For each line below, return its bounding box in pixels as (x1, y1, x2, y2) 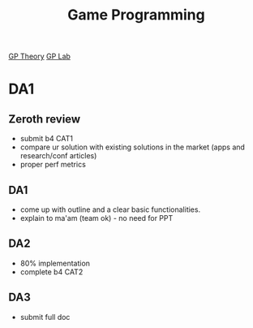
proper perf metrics (19, 160, 87, 170)
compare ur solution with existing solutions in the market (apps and (19, 142, 246, 152)
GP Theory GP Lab (8, 51, 71, 62)
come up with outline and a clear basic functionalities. (19, 205, 201, 214)
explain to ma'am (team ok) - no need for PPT (19, 214, 174, 222)
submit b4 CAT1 (19, 134, 73, 144)
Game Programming (67, 6, 205, 24)
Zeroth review (8, 112, 81, 126)
